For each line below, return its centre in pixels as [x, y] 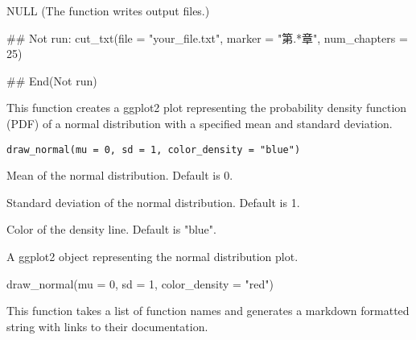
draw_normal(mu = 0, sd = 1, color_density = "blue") [154, 149]
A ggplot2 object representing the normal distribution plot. [152, 256]
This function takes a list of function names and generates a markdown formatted [208, 311]
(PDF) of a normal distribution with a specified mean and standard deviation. [200, 123]
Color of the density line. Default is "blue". [111, 229]
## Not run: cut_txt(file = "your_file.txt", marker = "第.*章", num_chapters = [207, 37]
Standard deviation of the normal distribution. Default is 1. [153, 202]
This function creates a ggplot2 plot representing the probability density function [207, 108]
